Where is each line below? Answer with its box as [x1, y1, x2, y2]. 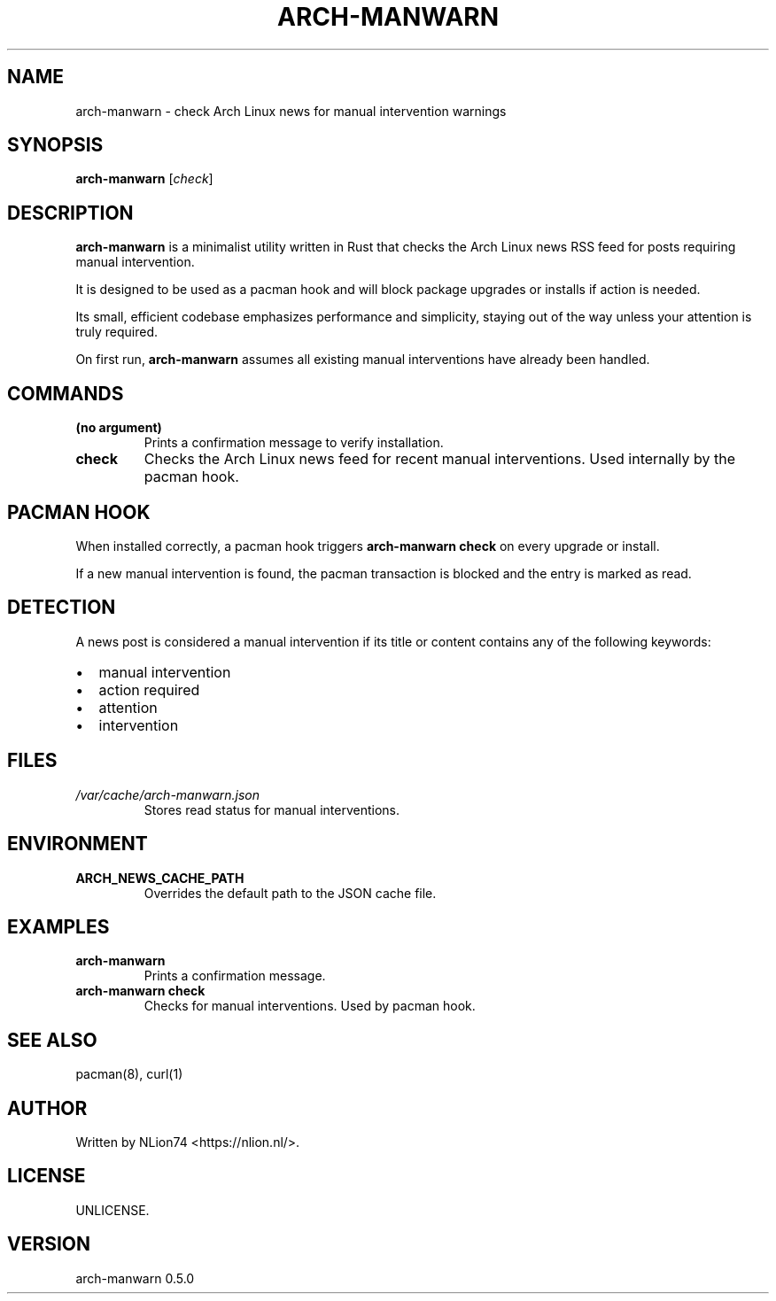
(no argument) [75, 420, 162, 436]
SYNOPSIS [7, 134, 104, 157]
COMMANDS [7, 382, 124, 405]
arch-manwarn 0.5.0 [75, 1270, 195, 1286]
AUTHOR [7, 1096, 88, 1119]
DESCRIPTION [7, 201, 134, 224]
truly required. [75, 324, 159, 340]
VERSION [7, 1233, 91, 1256]
